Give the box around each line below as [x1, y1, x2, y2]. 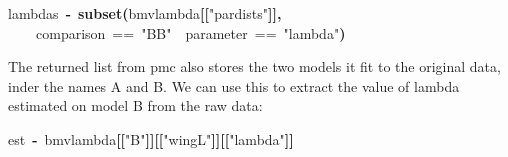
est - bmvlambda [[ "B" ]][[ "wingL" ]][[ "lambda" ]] [8, 128, 294, 149]
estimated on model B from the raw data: [8, 95, 263, 116]
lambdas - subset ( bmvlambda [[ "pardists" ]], [8, 3, 282, 23]
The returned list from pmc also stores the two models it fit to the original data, [8, 56, 501, 77]
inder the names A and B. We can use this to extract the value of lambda [8, 75, 460, 96]
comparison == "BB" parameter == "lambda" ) [36, 22, 346, 43]
